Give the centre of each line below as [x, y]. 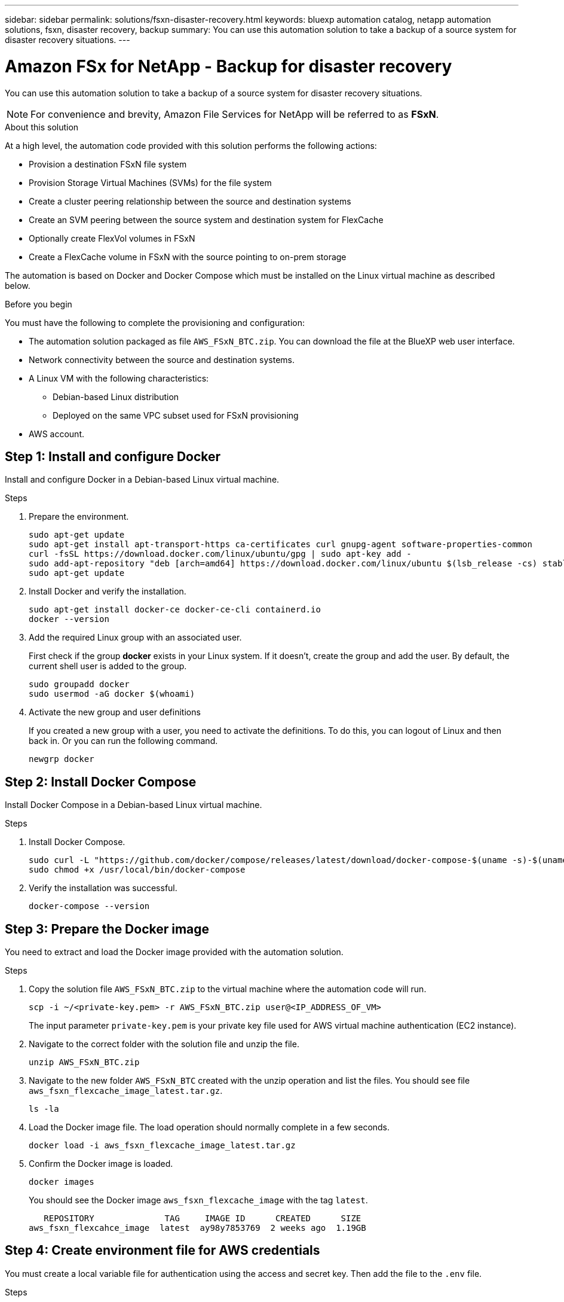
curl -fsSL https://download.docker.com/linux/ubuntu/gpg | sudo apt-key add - [220, 554]
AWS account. [56, 434]
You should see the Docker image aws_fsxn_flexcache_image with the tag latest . [198, 1200]
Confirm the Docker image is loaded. [101, 1164]
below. [18, 285]
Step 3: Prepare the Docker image [107, 929]
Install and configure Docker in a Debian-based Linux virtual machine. [142, 480]
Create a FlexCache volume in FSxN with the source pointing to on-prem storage [188, 257]
